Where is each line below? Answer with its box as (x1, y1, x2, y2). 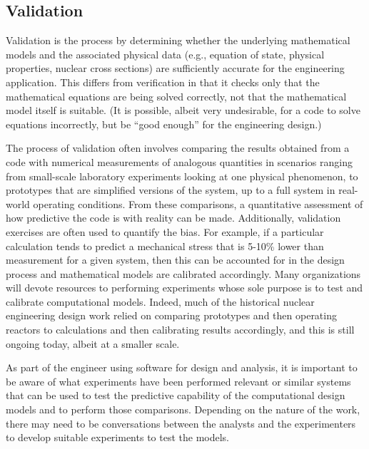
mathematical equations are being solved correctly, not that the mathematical (6, 88, 347, 103)
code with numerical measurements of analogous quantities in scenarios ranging (6, 154, 353, 169)
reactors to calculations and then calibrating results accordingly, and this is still (6, 322, 355, 337)
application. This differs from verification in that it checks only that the (6, 74, 320, 89)
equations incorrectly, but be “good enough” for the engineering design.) (6, 116, 322, 131)
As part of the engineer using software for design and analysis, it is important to (6, 360, 358, 375)
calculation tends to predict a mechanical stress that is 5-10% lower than (6, 238, 324, 253)
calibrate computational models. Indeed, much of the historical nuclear (6, 294, 315, 309)
